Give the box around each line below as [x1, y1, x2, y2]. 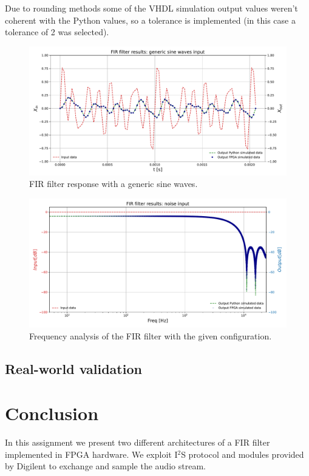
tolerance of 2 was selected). [5, 25, 109, 38]
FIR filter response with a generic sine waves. [29, 177, 198, 190]
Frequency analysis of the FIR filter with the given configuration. [29, 329, 272, 342]
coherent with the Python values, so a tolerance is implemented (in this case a [5, 13, 296, 26]
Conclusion [5, 401, 99, 426]
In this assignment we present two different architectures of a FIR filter [5, 436, 270, 449]
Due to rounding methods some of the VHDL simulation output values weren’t [5, 2, 298, 14]
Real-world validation [5, 359, 142, 378]
